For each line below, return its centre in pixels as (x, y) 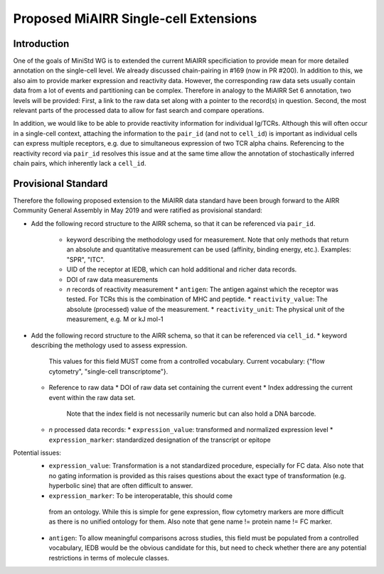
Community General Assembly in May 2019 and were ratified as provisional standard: (138, 210)
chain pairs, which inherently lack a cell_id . (80, 163)
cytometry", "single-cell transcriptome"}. (108, 371)
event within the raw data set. (92, 397)
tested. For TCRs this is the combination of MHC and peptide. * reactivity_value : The (197, 299)
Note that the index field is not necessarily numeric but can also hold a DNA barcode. (191, 413)
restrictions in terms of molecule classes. (109, 558)
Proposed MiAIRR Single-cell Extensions (135, 18)
